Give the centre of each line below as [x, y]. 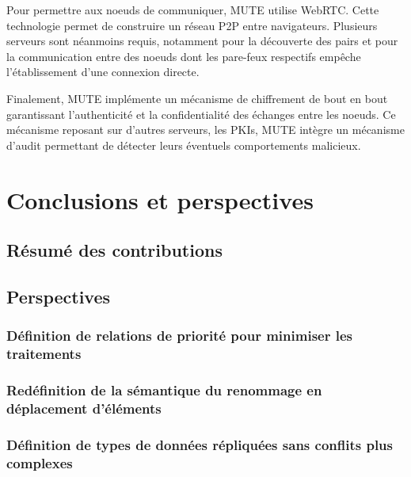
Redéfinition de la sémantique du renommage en [164, 389]
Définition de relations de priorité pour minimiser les [179, 336]
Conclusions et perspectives [160, 199]
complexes [40, 462]
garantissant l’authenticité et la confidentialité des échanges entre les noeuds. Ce [201, 114]
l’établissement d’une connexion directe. [103, 72]
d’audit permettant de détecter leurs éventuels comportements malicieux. [184, 145]
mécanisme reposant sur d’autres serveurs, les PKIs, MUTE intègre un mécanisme [205, 130]
